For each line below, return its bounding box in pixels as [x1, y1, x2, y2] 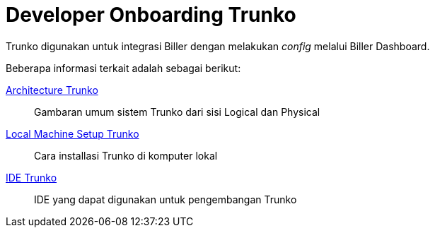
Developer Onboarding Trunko [6, 3, 296, 27]
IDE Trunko [6, 171, 57, 184]
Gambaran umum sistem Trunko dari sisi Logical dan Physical [34, 105, 320, 118]
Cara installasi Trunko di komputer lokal [34, 149, 218, 162]
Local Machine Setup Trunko [6, 127, 139, 140]
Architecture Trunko [6, 83, 98, 96]
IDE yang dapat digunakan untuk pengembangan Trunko [34, 193, 297, 205]
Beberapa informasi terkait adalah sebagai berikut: [6, 61, 241, 74]
